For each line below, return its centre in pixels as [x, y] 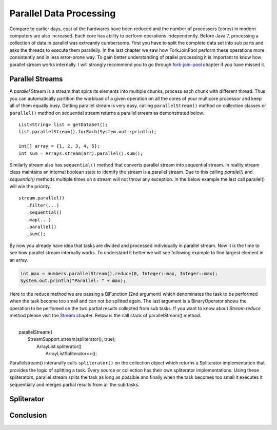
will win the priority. [30, 187]
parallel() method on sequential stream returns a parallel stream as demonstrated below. [107, 113]
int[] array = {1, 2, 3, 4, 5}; [59, 146]
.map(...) [39, 220]
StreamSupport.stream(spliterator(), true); [72, 339]
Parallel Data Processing [63, 13]
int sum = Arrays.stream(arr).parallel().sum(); [81, 153]
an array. [19, 260]
